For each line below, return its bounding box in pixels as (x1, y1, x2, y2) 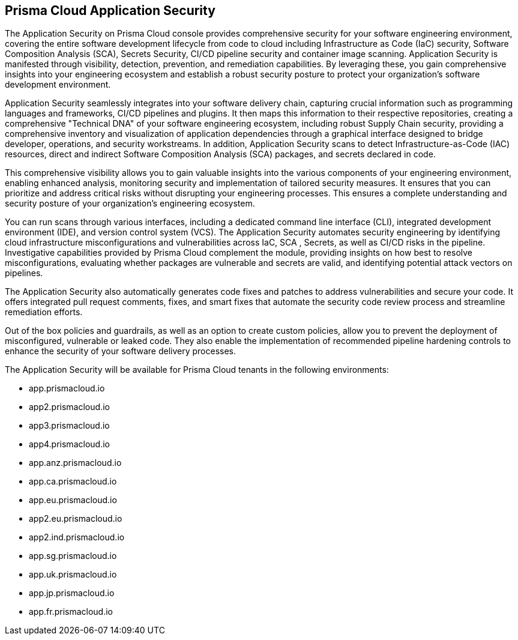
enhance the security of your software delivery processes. (5, 346, 236, 357)
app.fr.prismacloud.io (29, 606, 113, 617)
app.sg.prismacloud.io (29, 551, 117, 561)
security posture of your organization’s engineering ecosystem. (5, 198, 255, 209)
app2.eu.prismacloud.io (29, 513, 122, 524)
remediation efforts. (5, 307, 83, 318)
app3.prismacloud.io (29, 420, 110, 431)
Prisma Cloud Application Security (5, 3, 215, 18)
